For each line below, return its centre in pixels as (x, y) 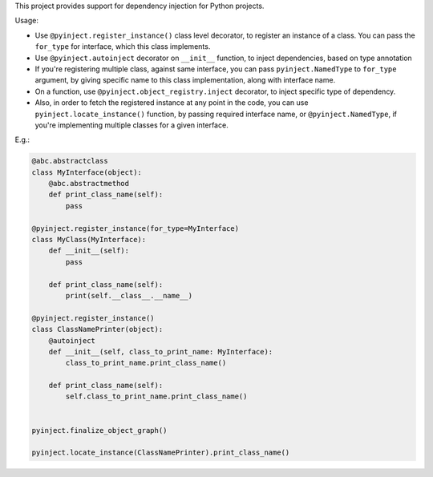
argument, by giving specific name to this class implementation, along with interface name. (185, 80)
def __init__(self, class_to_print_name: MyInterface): (161, 352)
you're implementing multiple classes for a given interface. (132, 125)
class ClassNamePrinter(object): (97, 329)
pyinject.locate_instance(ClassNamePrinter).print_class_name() (161, 453)
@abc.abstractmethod (89, 184)
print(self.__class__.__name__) (129, 295)
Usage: (27, 21)
